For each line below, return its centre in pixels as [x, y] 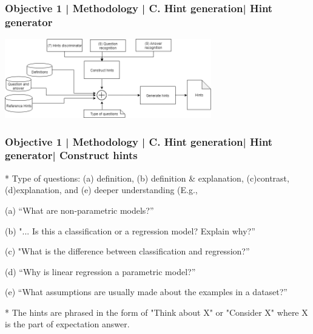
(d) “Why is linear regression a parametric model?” [100, 271]
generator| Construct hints [71, 155]
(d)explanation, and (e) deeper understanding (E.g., [101, 190]
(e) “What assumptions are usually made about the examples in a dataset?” [146, 292]
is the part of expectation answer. [67, 324]
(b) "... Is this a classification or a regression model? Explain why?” [130, 230]
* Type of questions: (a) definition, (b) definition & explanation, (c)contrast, [147, 178]
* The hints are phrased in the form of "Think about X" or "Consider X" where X [156, 312]
